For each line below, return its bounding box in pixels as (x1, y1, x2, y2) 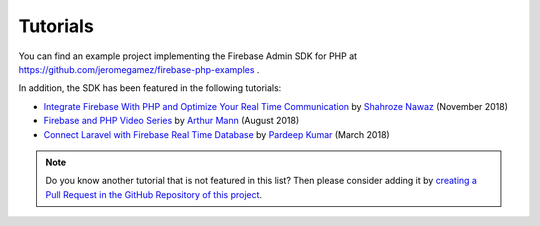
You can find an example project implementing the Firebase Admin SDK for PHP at (18, 50, 358, 62)
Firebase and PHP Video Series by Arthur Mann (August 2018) (43, 115, 300, 127)
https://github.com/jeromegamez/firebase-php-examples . (18, 63, 260, 75)
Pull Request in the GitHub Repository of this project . (45, 188, 263, 200)
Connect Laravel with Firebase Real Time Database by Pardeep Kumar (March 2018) (43, 128, 390, 140)
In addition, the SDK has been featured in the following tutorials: (18, 82, 282, 94)
